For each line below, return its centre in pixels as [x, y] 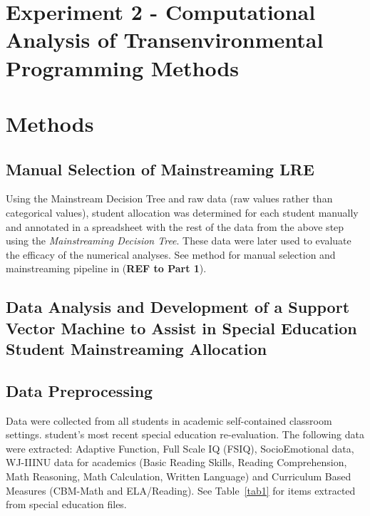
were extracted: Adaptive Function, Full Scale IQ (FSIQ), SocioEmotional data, [180, 448]
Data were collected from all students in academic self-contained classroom [169, 420]
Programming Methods [123, 67]
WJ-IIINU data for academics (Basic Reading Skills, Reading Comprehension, [176, 462]
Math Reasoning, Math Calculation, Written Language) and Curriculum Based [179, 476]
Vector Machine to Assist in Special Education [181, 327]
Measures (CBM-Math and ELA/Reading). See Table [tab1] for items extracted [181, 490]
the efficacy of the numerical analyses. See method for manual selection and [171, 254]
